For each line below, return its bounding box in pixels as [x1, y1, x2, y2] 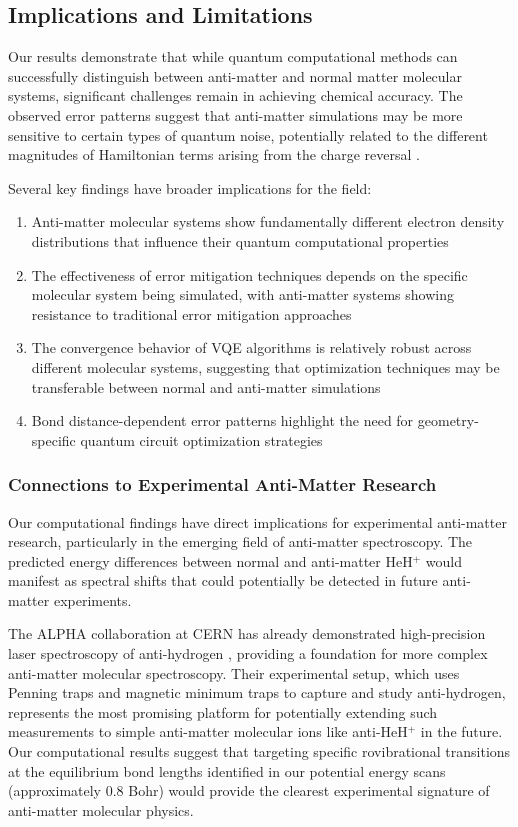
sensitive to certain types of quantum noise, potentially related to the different [8, 124, 488, 145]
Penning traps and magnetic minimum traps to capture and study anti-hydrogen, [8, 682, 506, 703]
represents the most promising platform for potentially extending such [8, 701, 438, 722]
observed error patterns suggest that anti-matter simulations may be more [8, 104, 463, 125]
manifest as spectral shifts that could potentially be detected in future [8, 570, 438, 591]
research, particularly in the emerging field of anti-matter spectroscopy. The [8, 531, 473, 552]
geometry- [417, 410, 479, 431]
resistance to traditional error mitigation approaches [31, 303, 352, 324]
